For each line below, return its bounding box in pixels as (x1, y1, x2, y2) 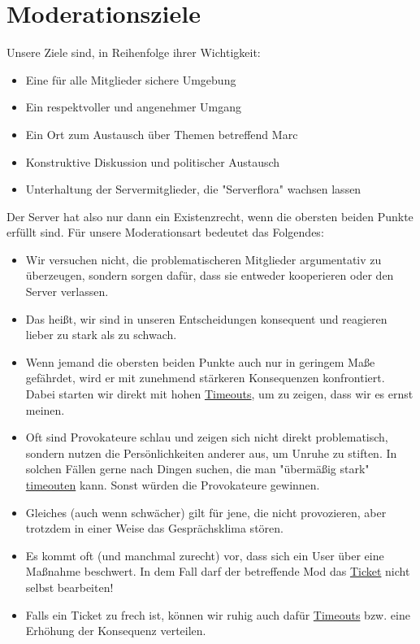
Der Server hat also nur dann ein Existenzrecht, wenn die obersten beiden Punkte (6, 207, 414, 224)
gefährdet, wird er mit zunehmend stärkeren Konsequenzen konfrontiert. (25, 369, 385, 386)
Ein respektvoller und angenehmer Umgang (25, 98, 242, 115)
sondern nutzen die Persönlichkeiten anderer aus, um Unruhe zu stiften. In (25, 444, 397, 461)
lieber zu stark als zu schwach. (25, 326, 177, 343)
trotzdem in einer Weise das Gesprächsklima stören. (25, 520, 284, 537)
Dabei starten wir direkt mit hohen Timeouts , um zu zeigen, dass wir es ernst (25, 385, 414, 402)
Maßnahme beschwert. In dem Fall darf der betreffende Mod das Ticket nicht (25, 563, 410, 580)
